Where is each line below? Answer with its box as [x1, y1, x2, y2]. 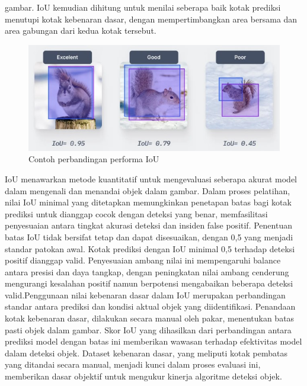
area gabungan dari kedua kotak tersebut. [5, 24, 156, 37]
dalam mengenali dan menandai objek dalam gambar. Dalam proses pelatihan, [5, 184, 290, 197]
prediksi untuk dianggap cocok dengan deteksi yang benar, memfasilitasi [5, 207, 268, 220]
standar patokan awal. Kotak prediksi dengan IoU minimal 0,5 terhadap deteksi [5, 242, 295, 255]
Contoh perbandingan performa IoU [28, 153, 159, 165]
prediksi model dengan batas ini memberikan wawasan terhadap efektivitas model [5, 335, 302, 348]
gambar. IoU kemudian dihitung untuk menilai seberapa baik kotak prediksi [5, 1, 281, 13]
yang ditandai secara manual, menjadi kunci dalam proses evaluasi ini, [5, 358, 261, 371]
